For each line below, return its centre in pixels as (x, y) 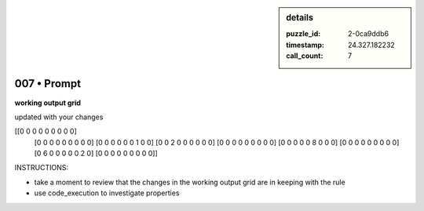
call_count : (305, 56)
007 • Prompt (48, 84)
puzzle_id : (303, 34)
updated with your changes (59, 117)
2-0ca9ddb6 (368, 34)
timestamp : (305, 45)
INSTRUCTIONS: (41, 168)
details (300, 18)
